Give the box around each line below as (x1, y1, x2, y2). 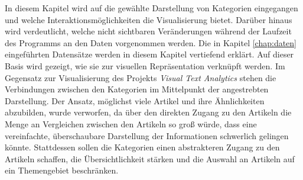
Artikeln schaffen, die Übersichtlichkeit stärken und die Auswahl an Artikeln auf (5, 152, 295, 165)
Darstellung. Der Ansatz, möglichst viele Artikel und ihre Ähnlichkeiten (5, 94, 265, 107)
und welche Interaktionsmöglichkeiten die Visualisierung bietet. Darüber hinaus (5, 13, 292, 25)
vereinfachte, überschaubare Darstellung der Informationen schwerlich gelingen (5, 129, 289, 142)
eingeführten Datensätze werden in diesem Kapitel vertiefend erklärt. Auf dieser (5, 48, 294, 60)
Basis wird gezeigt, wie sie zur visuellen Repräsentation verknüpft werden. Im (5, 59, 285, 72)
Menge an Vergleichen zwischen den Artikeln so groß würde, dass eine (5, 117, 257, 130)
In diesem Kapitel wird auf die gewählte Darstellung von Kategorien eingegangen (5, 2, 298, 14)
